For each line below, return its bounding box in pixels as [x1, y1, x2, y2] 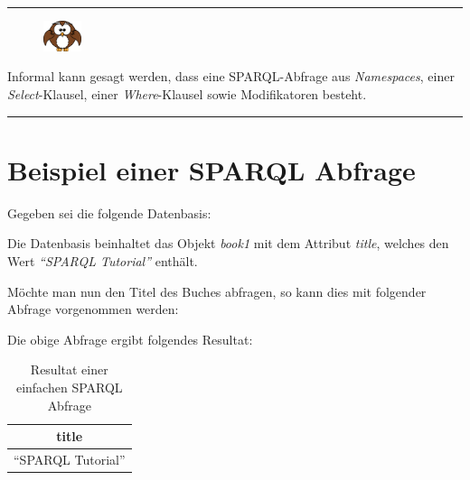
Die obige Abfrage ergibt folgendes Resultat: [7, 329, 253, 348]
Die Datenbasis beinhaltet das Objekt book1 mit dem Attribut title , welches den [7, 234, 449, 253]
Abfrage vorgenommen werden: [7, 300, 179, 318]
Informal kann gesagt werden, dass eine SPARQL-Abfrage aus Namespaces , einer [7, 67, 455, 86]
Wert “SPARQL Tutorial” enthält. [7, 251, 198, 270]
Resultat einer [30, 360, 108, 379]
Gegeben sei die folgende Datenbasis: [7, 203, 211, 222]
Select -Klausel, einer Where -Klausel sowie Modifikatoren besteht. [7, 85, 367, 104]
